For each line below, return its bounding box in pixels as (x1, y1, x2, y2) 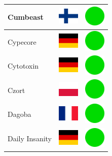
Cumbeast (8, 11, 44, 22)
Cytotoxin (8, 60, 39, 71)
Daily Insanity (8, 133, 52, 144)
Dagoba (8, 109, 31, 119)
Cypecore (8, 36, 36, 47)
